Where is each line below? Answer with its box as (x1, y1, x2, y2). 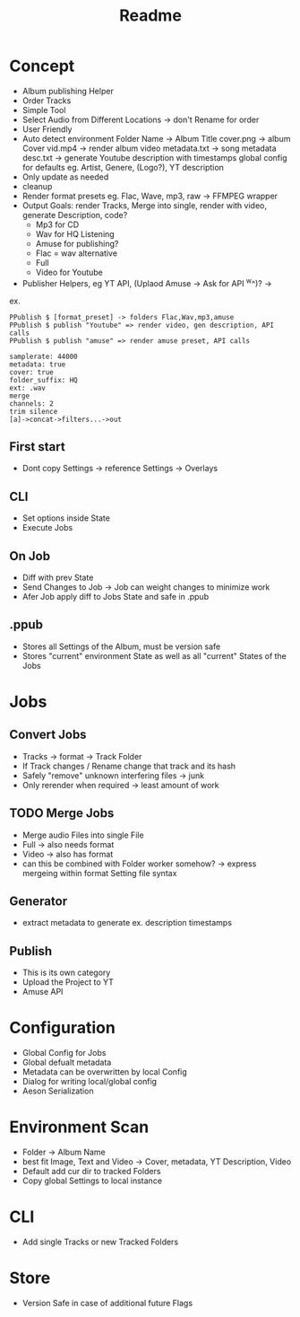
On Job (9, 549, 51, 564)
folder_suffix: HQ (9, 375, 78, 384)
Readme (119, 5, 182, 26)
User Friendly (21, 123, 73, 135)
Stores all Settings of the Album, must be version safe (21, 641, 221, 652)
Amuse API (21, 987, 64, 997)
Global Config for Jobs (21, 1048, 107, 1058)
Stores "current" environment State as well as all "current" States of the (21, 650, 287, 661)
